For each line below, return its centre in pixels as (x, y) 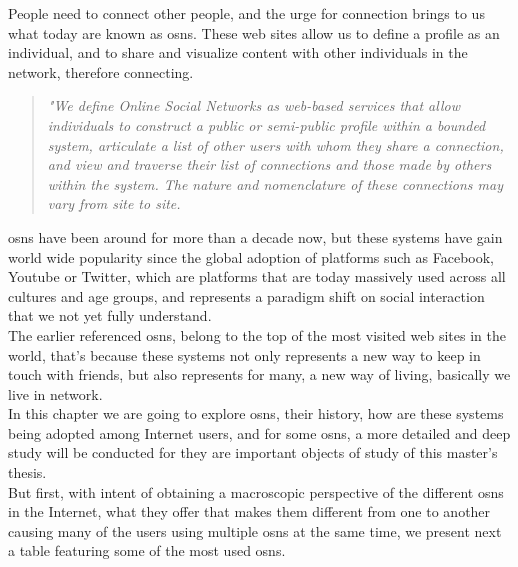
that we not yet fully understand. (110, 315)
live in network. (55, 393)
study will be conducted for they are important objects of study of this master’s (253, 452)
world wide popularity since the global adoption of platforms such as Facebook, (251, 256)
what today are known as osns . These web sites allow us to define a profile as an (254, 32)
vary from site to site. (114, 203)
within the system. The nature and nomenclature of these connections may (275, 183)
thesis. (27, 472)
